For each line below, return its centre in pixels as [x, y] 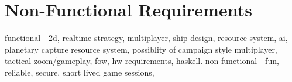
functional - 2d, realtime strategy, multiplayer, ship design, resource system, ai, [146, 38]
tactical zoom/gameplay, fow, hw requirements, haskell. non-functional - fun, [142, 61]
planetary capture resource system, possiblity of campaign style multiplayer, [141, 49]
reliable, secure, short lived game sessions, [80, 72]
